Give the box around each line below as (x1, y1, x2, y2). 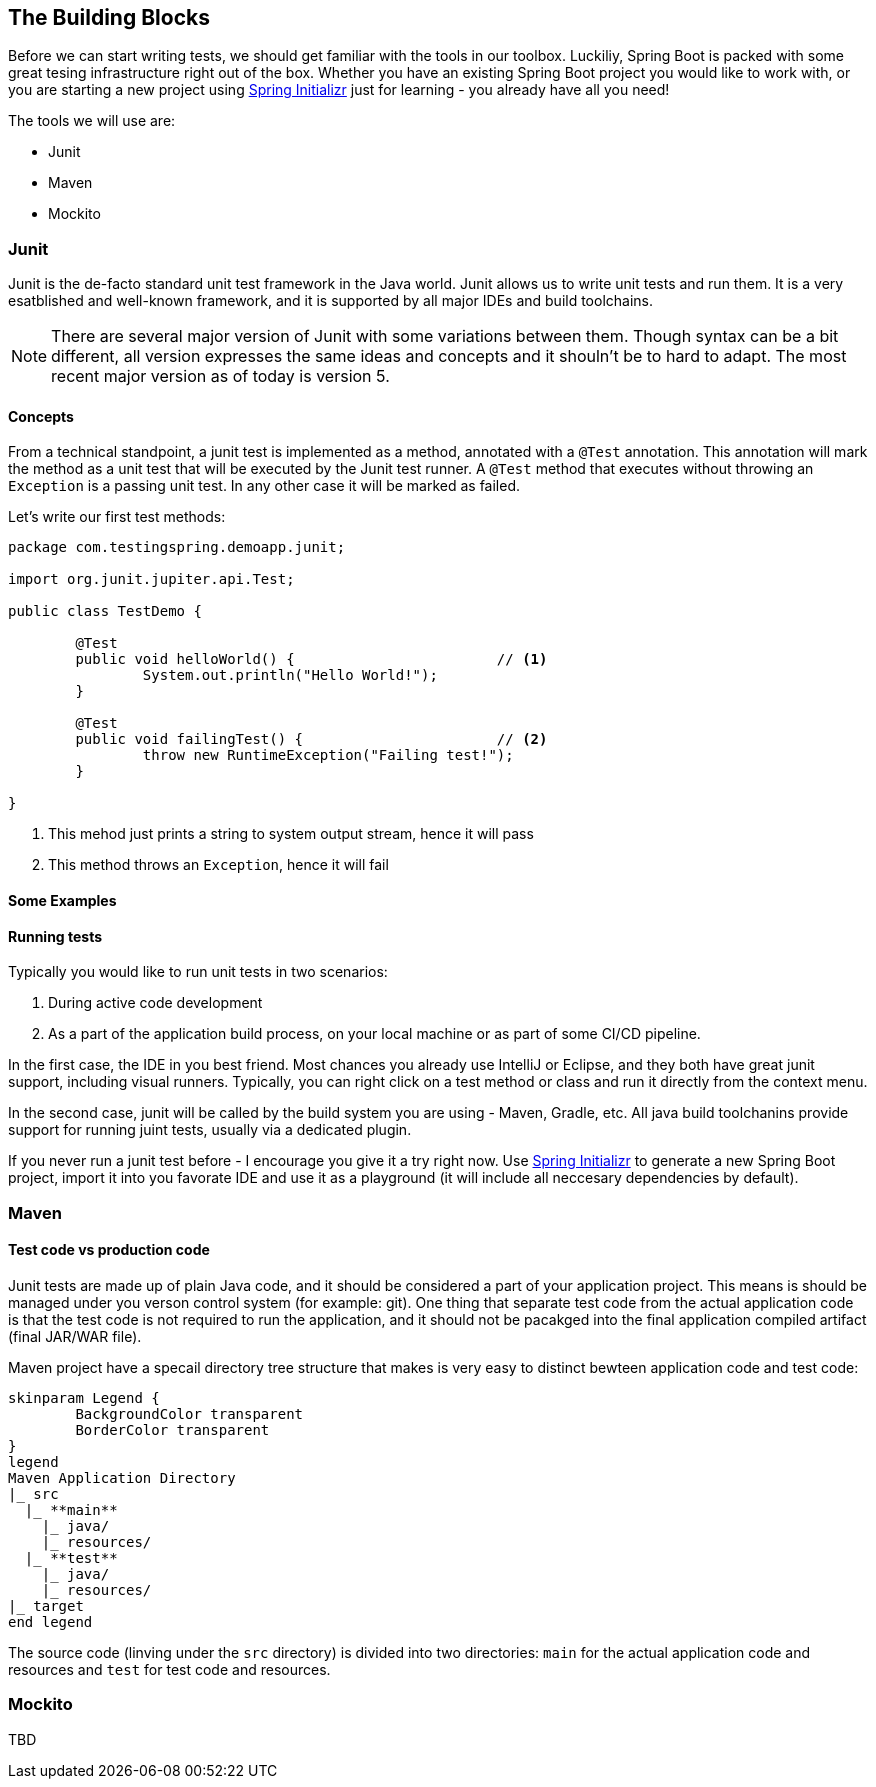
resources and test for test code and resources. (8, 1660, 331, 1678)
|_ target (8, 1597, 84, 1614)
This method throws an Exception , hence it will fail (48, 856, 389, 874)
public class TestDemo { (8, 603, 202, 620)
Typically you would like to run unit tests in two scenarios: (8, 963, 388, 981)
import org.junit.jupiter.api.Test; (8, 571, 295, 588)
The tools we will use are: (8, 112, 176, 130)
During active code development (48, 994, 263, 1012)
